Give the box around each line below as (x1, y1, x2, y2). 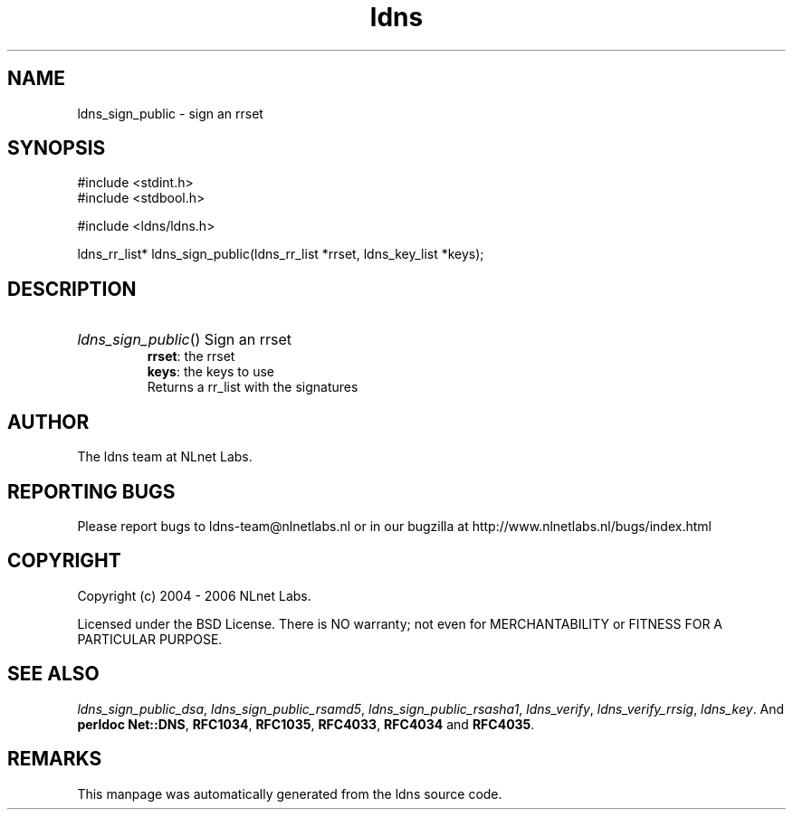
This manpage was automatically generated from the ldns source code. (77, 785, 502, 802)
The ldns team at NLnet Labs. (77, 449, 253, 465)
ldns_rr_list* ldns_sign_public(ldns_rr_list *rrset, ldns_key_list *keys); (77, 246, 484, 262)
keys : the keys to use (147, 364, 274, 380)
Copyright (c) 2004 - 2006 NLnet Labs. (77, 587, 311, 603)
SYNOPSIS (7, 137, 106, 160)
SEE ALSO (7, 662, 100, 686)
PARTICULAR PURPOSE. (77, 631, 223, 647)
